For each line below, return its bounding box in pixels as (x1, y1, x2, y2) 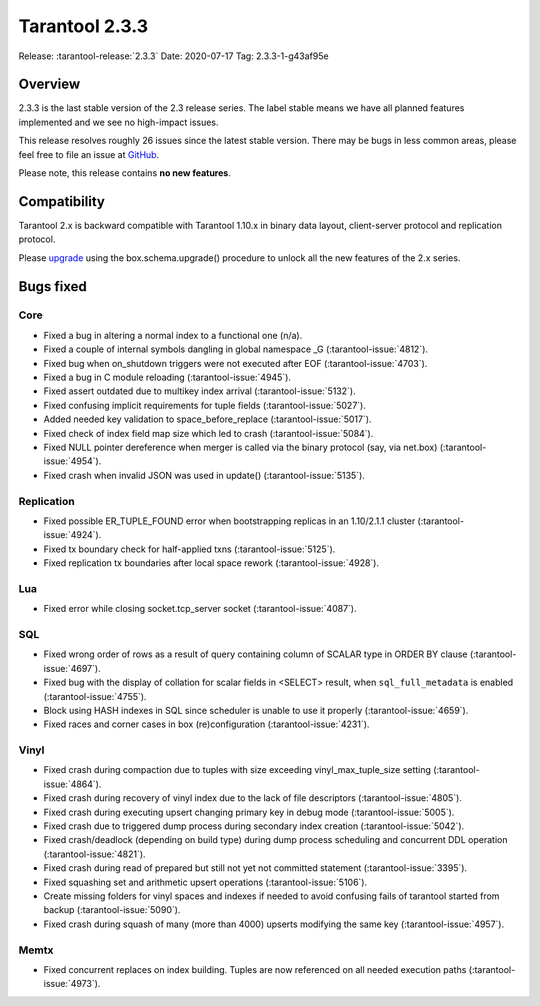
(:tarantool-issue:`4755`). (43, 690, 147, 702)
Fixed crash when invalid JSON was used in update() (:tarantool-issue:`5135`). (43, 469, 365, 481)
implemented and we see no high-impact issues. (18, 116, 219, 128)
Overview (18, 76, 81, 93)
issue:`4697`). (43, 662, 101, 674)
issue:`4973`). (43, 978, 101, 990)
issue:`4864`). (43, 778, 102, 790)
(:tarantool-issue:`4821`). (43, 848, 146, 860)
